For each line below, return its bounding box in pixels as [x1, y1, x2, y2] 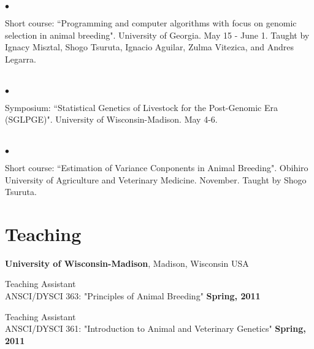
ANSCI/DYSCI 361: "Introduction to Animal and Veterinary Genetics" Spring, [5, 322, 306, 335]
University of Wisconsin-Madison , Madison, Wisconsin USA [5, 256, 249, 269]
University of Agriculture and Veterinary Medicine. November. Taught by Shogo [5, 173, 307, 186]
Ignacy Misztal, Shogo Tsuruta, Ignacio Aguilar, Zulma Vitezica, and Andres [5, 40, 294, 53]
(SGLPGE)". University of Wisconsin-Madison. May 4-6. [5, 113, 218, 126]
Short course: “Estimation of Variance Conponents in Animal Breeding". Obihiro [5, 161, 308, 174]
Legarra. [5, 52, 36, 65]
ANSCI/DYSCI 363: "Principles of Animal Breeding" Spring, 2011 [5, 290, 261, 302]
